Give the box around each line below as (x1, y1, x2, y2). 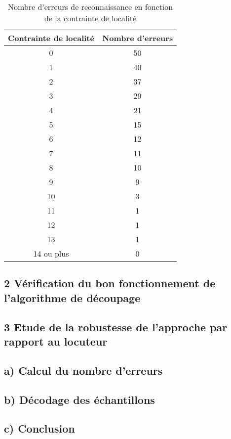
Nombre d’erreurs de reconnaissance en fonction (7, 1, 173, 12)
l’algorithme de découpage (4, 290, 141, 305)
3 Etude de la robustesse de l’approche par (4, 319, 228, 334)
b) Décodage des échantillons (4, 392, 155, 407)
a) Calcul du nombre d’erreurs (4, 362, 163, 378)
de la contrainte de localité (44, 12, 137, 24)
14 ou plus (33, 248, 69, 259)
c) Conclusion (4, 421, 75, 436)
